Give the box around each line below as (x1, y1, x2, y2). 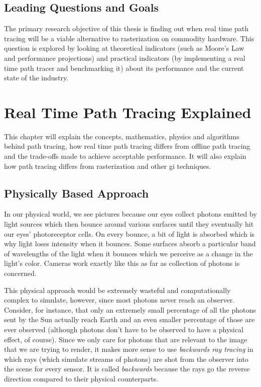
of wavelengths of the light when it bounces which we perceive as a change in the (4, 248, 253, 258)
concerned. (4, 268, 37, 278)
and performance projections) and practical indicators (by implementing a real (4, 52, 245, 63)
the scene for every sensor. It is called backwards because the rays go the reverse (4, 363, 250, 374)
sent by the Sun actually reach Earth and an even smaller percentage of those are (4, 314, 255, 325)
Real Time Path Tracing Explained (4, 102, 251, 122)
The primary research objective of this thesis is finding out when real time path (4, 23, 249, 34)
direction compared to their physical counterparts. (4, 373, 159, 383)
